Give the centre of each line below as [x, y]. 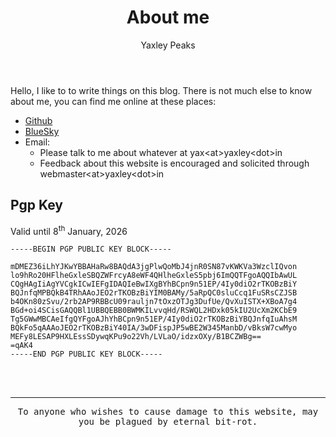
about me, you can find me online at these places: [113, 101]
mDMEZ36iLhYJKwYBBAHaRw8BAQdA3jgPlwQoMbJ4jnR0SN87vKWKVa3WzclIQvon [154, 267]
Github [38, 120]
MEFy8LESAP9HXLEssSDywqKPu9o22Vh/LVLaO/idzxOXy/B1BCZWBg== [136, 337]
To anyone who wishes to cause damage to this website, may [168, 412]
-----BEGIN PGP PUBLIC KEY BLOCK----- [91, 249]
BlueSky [42, 131]
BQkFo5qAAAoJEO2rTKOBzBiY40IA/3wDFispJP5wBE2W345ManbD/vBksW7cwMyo [154, 328]
